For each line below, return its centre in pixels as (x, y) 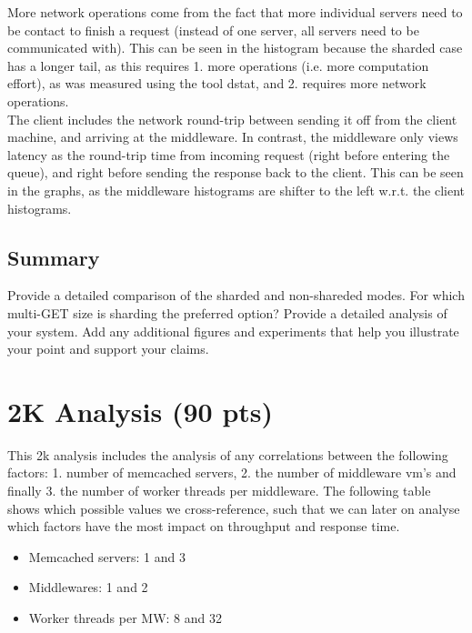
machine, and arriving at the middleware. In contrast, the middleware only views (233, 137)
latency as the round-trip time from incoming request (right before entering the (229, 154)
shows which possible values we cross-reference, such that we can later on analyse (234, 508)
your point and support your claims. (108, 349)
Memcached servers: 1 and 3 (107, 556)
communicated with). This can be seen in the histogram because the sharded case (235, 48)
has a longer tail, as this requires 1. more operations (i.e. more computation (218, 65)
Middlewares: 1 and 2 (88, 587)
